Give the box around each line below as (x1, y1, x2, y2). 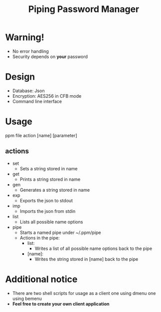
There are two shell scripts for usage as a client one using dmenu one (12, 290, 156, 296)
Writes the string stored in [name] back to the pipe (34, 256, 139, 262)
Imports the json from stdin (19, 208, 76, 214)
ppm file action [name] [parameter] (5, 132, 77, 138)
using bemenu (12, 295, 42, 301)
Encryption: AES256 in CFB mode (12, 93, 82, 99)
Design (5, 71, 35, 83)
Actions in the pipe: (19, 234, 60, 241)
